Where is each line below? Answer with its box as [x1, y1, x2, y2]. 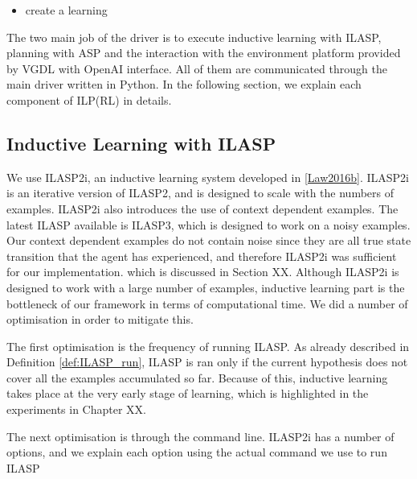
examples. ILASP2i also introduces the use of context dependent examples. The [6, 200, 399, 217]
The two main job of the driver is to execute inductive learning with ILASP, [6, 28, 382, 45]
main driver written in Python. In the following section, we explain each [6, 76, 362, 93]
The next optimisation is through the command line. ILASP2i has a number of [6, 427, 395, 444]
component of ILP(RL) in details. [6, 91, 172, 108]
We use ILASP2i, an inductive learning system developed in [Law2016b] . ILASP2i [6, 168, 410, 185]
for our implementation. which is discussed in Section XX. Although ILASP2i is [6, 263, 399, 280]
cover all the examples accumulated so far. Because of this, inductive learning [6, 369, 388, 386]
